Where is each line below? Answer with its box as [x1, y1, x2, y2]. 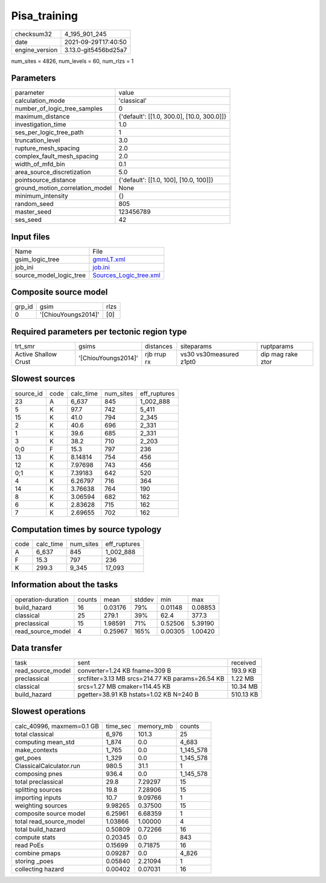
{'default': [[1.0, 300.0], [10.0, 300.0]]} [118, 112, 226, 121]
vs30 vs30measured [180, 350, 239, 358]
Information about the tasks [11, 579, 118, 590]
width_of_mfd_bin [14, 160, 66, 169]
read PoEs [14, 841, 45, 849]
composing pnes [14, 769, 63, 778]
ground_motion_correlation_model [14, 184, 112, 192]
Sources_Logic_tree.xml [92, 271, 161, 279]
